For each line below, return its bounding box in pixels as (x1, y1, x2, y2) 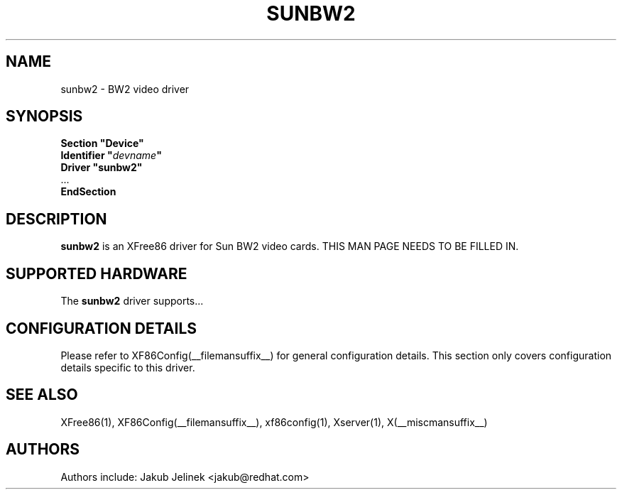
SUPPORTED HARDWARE (6, 264, 187, 283)
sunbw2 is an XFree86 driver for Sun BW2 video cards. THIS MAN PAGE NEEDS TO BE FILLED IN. (60, 240, 519, 253)
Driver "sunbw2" (60, 161, 143, 174)
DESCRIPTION (6, 210, 107, 228)
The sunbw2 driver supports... (60, 295, 204, 308)
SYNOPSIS (6, 107, 83, 126)
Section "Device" (60, 137, 144, 150)
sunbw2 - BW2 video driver (60, 82, 190, 95)
